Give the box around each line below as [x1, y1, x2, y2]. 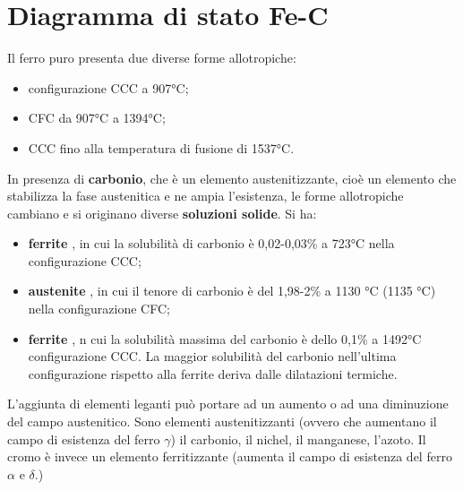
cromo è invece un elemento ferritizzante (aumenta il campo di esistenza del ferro [7, 447, 452, 466]
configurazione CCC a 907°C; [28, 78, 189, 97]
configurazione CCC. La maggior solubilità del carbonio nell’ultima [28, 347, 397, 365]
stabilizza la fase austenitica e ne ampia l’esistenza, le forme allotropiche [7, 186, 404, 205]
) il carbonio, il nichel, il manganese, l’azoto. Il [170, 429, 426, 448]
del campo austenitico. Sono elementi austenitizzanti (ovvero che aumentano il [7, 412, 437, 431]
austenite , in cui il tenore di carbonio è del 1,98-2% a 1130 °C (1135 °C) [28, 281, 436, 300]
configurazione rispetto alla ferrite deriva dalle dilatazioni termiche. [28, 364, 398, 383]
